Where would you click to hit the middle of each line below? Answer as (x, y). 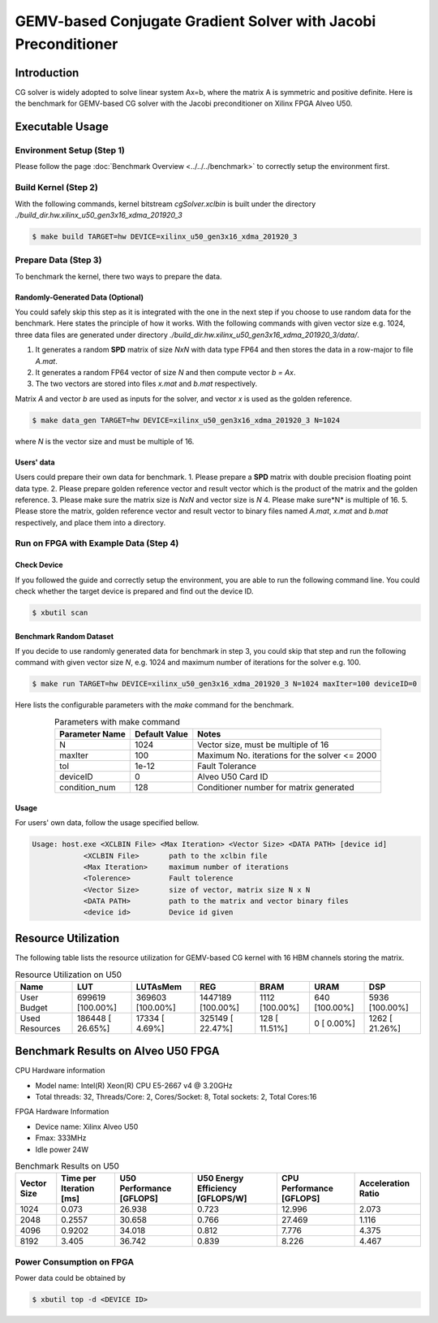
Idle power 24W (62, 1149)
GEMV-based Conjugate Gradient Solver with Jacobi (195, 21)
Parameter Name (92, 734)
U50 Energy (220, 1178)
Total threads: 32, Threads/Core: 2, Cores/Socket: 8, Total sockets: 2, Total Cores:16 (176, 1097)
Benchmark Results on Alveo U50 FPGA (117, 1051)
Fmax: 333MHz (61, 1138)
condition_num (88, 788)
